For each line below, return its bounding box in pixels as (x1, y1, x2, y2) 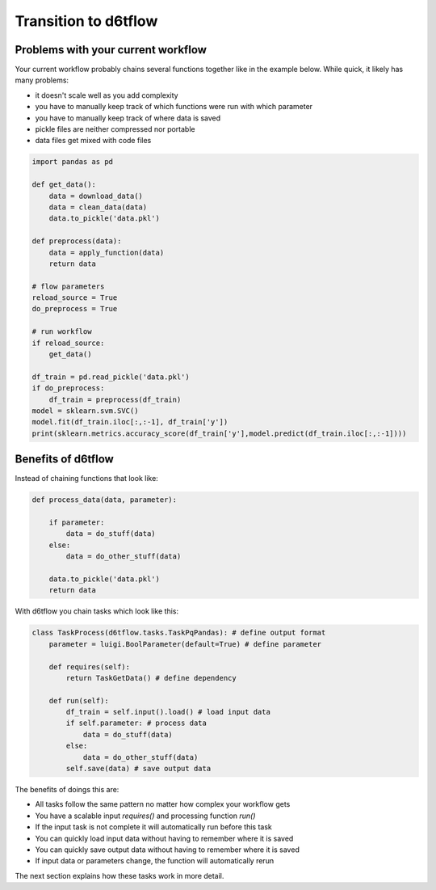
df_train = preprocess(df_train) (48, 394, 182, 404)
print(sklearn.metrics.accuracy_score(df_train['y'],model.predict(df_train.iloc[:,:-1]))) (31, 428, 407, 438)
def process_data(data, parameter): (31, 496, 178, 504)
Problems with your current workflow (15, 43, 208, 57)
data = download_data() (48, 191, 143, 200)
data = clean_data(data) (48, 202, 148, 212)
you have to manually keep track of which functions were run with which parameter (35, 102, 313, 112)
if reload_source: (31, 338, 105, 348)
